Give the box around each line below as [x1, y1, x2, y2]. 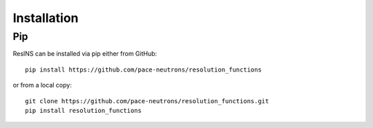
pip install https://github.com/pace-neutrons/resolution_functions [25, 65, 262, 74]
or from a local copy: [12, 81, 72, 89]
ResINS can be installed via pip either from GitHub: [12, 50, 157, 58]
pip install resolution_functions [25, 107, 142, 114]
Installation [12, 10, 79, 25]
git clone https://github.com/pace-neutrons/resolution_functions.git [25, 97, 269, 105]
